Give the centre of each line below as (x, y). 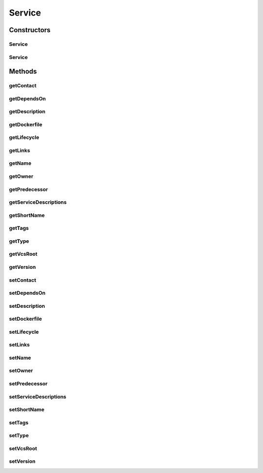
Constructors (30, 30)
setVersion (22, 461)
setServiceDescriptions (38, 397)
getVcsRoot (23, 254)
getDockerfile (26, 124)
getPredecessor (28, 189)
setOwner (21, 371)
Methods (23, 71)
